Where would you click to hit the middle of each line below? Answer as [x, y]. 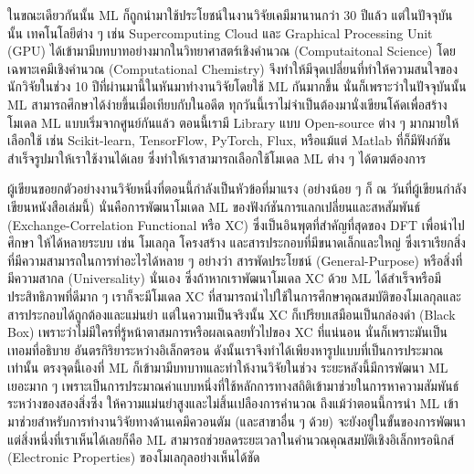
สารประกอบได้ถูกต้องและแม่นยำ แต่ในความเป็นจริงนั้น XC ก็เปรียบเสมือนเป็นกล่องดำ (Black [232, 314]
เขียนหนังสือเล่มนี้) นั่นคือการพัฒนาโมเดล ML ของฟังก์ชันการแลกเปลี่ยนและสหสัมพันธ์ [214, 206]
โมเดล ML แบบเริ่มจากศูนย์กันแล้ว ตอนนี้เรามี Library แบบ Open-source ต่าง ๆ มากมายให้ [233, 122]
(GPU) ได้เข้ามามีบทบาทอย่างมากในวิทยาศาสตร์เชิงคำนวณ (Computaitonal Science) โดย [232, 51]
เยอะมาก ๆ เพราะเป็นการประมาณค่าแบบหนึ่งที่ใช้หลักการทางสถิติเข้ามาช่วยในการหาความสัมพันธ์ [233, 385]
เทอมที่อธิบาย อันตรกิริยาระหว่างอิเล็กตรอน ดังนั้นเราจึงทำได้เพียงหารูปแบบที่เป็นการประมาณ [226, 349]
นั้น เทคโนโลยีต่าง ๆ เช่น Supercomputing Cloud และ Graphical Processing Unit [220, 32]
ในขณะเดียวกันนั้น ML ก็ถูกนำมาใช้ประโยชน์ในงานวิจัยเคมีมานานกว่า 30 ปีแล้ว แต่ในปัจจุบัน [230, 15]
